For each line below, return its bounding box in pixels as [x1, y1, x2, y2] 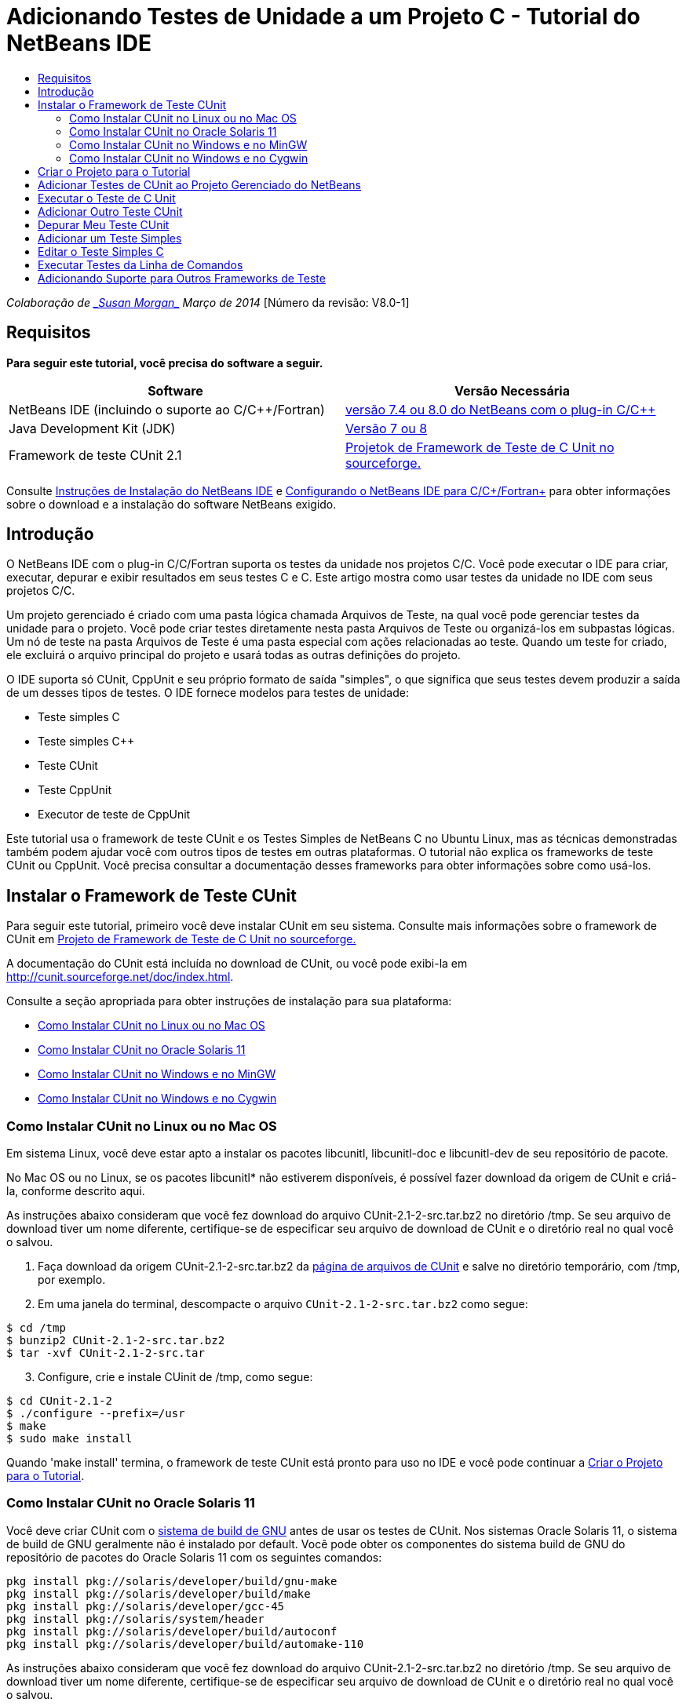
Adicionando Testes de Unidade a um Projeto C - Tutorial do [6, 3, 640, 30]
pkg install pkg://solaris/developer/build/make [6, 1587, 311, 1600]
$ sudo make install [6, 1432, 133, 1445]
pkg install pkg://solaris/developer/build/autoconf [6, 1624, 338, 1638]
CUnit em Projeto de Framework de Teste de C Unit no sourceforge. [6, 932, 356, 946]
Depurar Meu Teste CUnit [38, 217, 170, 231]
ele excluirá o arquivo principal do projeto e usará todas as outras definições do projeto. [6, 648, 461, 662]
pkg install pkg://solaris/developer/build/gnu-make [6, 1574, 338, 1588]
